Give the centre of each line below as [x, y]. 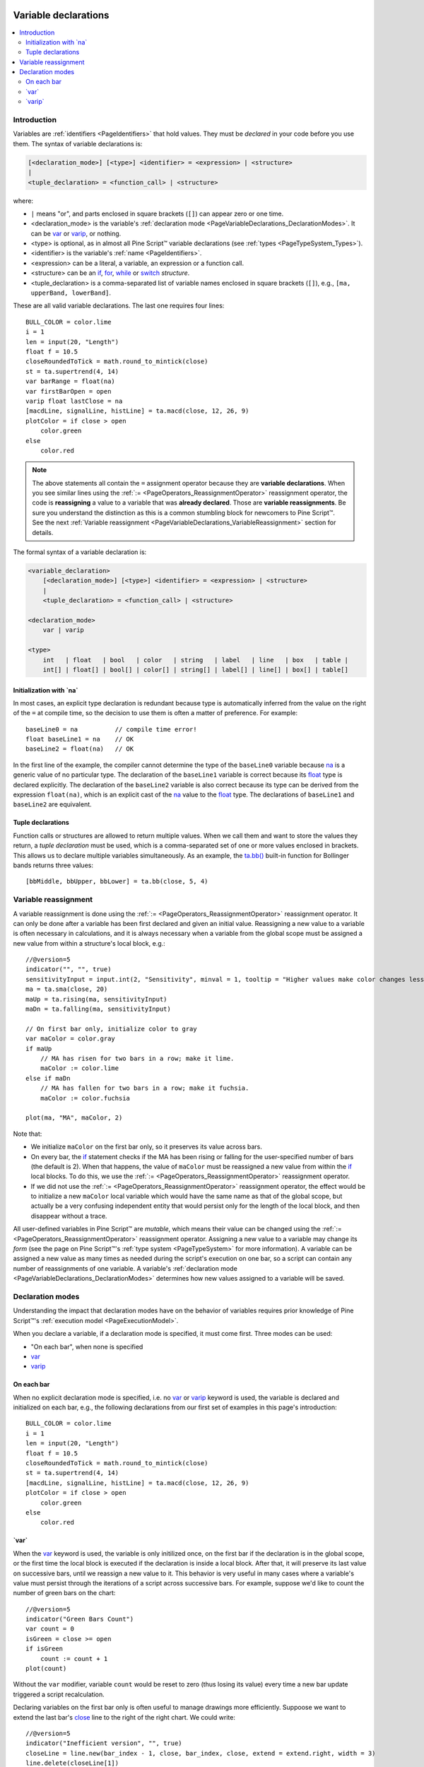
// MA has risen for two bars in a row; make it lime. [137, 1058]
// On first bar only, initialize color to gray [111, 1029]
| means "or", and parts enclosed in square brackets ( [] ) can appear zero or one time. [157, 213]
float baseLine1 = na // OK [80, 739]
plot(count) [46, 1669]
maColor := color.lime [79, 1068]
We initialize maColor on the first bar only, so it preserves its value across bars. [147, 1147]
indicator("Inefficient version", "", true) [104, 1743]
